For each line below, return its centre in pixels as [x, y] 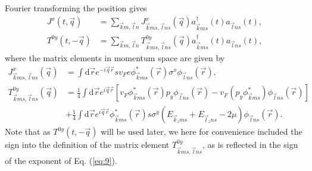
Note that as [28, 132]
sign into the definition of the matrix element [87, 145]
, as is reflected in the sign [250, 145]
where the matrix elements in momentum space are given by [115, 57]
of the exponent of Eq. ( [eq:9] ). [61, 161]
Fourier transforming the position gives [76, 8]
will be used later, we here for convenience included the [202, 132]
